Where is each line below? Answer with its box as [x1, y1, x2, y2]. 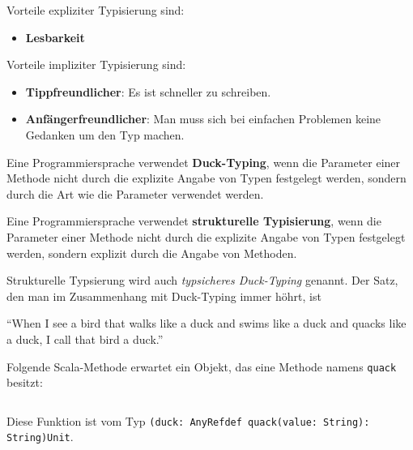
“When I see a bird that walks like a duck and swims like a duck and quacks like [6, 315, 407, 332]
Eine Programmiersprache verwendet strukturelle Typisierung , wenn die [6, 212, 381, 229]
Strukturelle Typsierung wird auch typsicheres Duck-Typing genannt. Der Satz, [6, 272, 398, 289]
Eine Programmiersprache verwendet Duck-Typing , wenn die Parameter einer [6, 153, 401, 170]
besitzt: [6, 374, 43, 391]
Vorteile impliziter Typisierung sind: [6, 56, 186, 73]
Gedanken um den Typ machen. [25, 126, 185, 143]
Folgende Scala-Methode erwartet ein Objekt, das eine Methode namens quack [6, 358, 397, 375]
